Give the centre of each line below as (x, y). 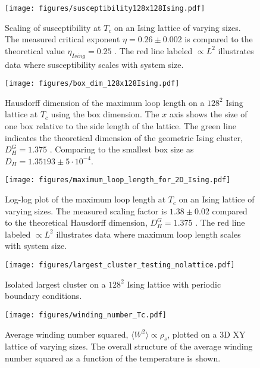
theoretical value (35, 50)
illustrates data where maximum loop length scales (148, 234)
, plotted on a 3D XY (206, 334)
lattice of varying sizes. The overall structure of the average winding (129, 346)
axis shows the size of (208, 114)
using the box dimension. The (105, 114)
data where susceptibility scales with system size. (94, 64)
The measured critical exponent (62, 39)
